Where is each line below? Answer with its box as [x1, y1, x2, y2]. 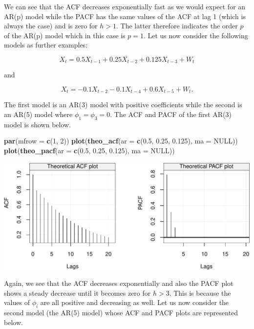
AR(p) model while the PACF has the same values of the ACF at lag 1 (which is [4, 11, 246, 21]
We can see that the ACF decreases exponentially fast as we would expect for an [4, 1, 246, 11]
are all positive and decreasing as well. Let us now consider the [40, 297, 229, 307]
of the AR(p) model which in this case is [4, 30, 126, 40]
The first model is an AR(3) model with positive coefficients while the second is [4, 99, 242, 110]
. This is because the [169, 287, 231, 298]
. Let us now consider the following [143, 30, 248, 40]
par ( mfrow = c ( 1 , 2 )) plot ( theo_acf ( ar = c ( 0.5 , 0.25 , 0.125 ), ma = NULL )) [4, 136, 238, 146]
